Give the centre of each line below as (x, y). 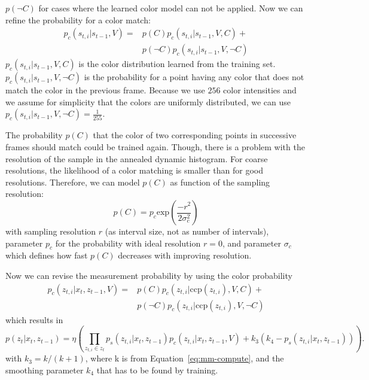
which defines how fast (47, 255)
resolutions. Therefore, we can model (73, 182)
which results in (34, 319)
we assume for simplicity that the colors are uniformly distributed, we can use (148, 101)
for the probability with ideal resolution (128, 243)
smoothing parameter (45, 370)
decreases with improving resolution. (185, 255)
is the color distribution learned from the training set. (177, 64)
